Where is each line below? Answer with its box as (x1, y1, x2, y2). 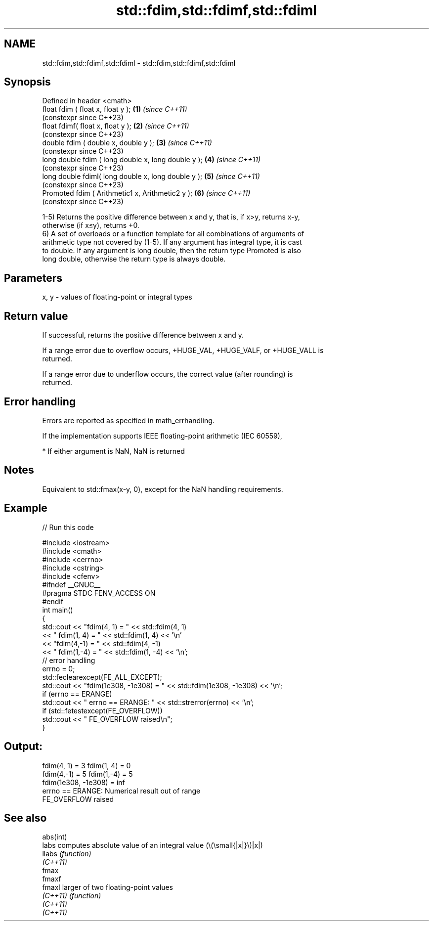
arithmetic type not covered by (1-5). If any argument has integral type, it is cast (42, 238, 302, 247)
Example (4, 502, 47, 515)
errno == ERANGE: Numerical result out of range (42, 786, 201, 795)
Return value (4, 309, 68, 322)
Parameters (4, 271, 62, 284)
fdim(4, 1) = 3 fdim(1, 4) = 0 (42, 761, 131, 770)
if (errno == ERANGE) (42, 689, 112, 698)
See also (4, 811, 47, 824)
